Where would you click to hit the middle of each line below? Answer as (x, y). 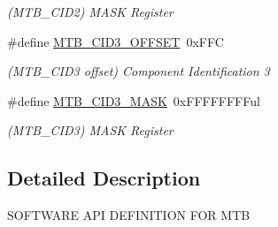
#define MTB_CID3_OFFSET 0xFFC (116, 41)
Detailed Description (104, 178)
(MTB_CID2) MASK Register (90, 11)
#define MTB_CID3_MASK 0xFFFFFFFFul (134, 100)
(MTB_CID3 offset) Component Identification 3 (139, 71)
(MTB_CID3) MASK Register (90, 130)
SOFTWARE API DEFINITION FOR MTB (129, 215)
